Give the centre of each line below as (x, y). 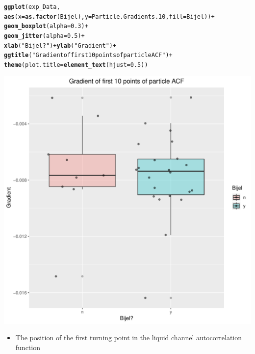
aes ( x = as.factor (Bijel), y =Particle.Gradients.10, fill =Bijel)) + (109, 16)
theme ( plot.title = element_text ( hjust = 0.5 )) (76, 65)
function (28, 347)
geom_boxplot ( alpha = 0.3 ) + (46, 26)
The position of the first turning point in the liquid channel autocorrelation (129, 338)
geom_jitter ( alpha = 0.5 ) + (44, 36)
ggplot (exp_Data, (32, 7)
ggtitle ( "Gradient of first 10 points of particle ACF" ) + (88, 55)
